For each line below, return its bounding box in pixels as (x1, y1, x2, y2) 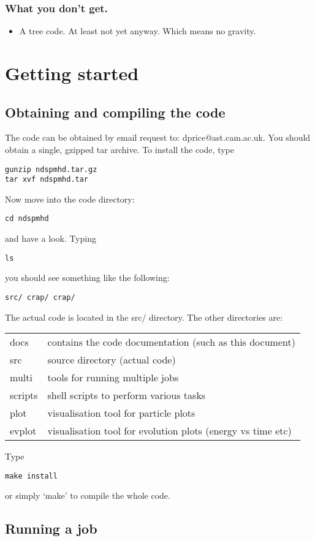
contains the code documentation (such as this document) (47, 335, 295, 349)
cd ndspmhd (5, 214, 49, 223)
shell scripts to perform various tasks (47, 388, 206, 403)
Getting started (5, 61, 139, 85)
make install (5, 471, 58, 480)
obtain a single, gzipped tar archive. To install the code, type (5, 143, 234, 155)
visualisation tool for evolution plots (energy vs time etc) (47, 423, 292, 438)
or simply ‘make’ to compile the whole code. (5, 489, 170, 502)
